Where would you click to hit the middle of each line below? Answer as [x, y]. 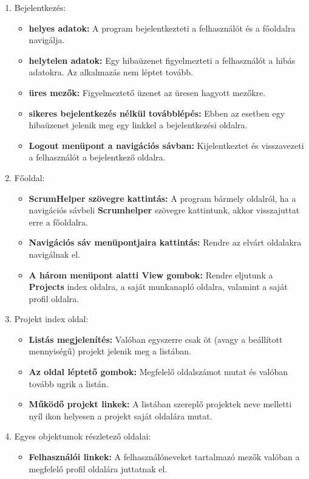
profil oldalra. [54, 298]
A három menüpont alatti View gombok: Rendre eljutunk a [151, 274]
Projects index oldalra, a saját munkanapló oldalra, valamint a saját [158, 287]
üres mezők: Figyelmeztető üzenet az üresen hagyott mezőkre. [147, 92]
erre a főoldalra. [58, 222]
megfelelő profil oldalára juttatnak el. [98, 468]
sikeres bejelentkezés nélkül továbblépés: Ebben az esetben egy [157, 113]
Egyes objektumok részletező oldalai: [83, 436]
